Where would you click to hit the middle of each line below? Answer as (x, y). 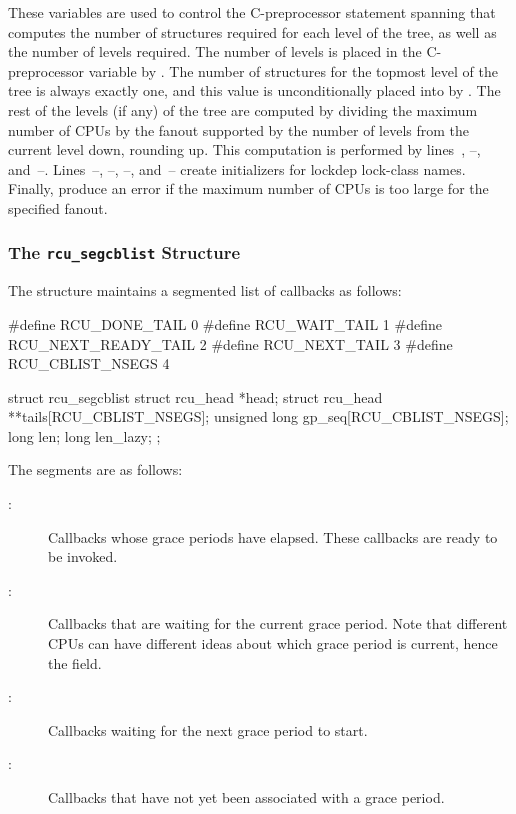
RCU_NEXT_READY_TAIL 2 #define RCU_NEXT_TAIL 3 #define (230, 343)
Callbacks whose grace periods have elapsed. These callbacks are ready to (273, 536)
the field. (75, 662)
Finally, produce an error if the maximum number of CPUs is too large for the (248, 188)
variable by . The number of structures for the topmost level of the (293, 70)
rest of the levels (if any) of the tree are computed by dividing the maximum (243, 109)
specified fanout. (58, 207)
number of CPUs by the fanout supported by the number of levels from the (239, 129)
